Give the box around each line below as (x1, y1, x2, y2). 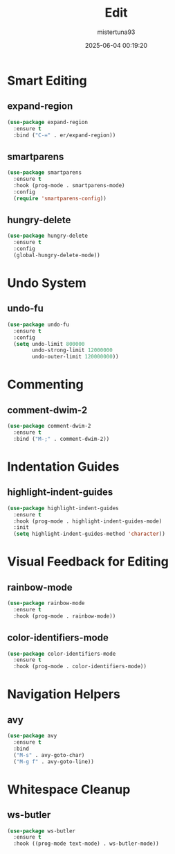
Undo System (7, 275, 86, 291)
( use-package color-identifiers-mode (7, 650, 116, 657)
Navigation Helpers (7, 686, 121, 702)
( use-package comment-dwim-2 (7, 423, 91, 430)
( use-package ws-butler (7, 827, 76, 835)
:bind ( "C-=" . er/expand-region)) (13, 132, 116, 139)
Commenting (7, 376, 84, 392)
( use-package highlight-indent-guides (7, 505, 119, 512)
